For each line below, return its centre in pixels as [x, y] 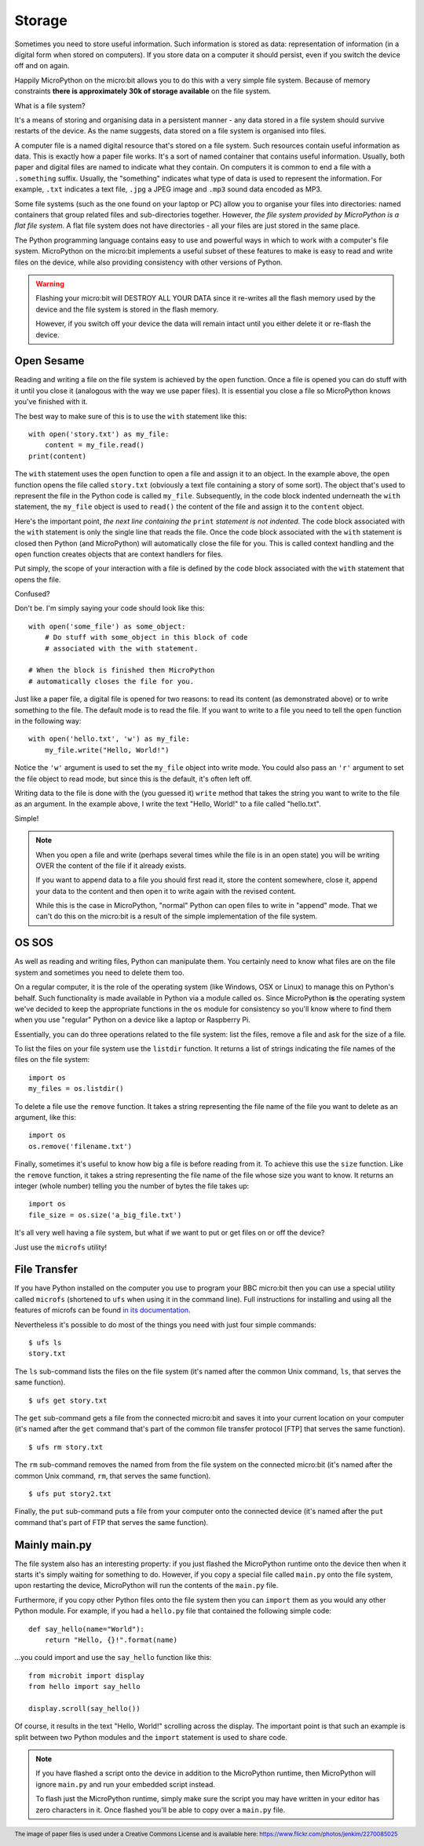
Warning [50, 283]
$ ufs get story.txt [68, 1400]
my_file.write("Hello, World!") [107, 750]
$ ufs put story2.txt [70, 1494]
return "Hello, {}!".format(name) [111, 1640]
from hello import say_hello [84, 1687]
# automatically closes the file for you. [111, 681]
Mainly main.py [53, 1545]
